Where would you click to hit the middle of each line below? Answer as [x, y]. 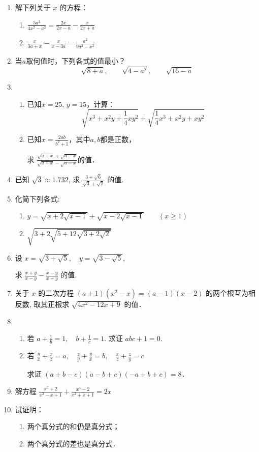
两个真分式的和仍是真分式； [73, 426]
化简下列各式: [37, 198]
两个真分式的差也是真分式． [73, 444]
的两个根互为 [227, 293]
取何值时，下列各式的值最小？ [76, 61]
